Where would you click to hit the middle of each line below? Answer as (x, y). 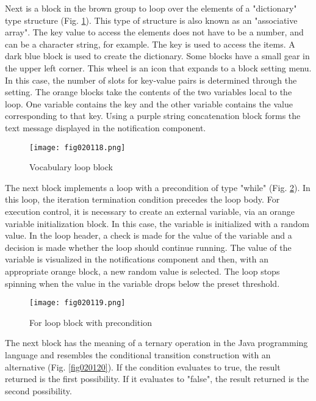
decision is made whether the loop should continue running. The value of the (148, 247)
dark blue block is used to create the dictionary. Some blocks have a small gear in (157, 56)
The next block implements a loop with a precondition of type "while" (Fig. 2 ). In (158, 187)
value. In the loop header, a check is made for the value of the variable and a (149, 235)
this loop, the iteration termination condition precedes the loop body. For (142, 199)
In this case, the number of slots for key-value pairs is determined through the (151, 80)
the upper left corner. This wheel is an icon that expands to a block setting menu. (158, 67)
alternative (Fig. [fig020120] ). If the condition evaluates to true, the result (143, 367)
